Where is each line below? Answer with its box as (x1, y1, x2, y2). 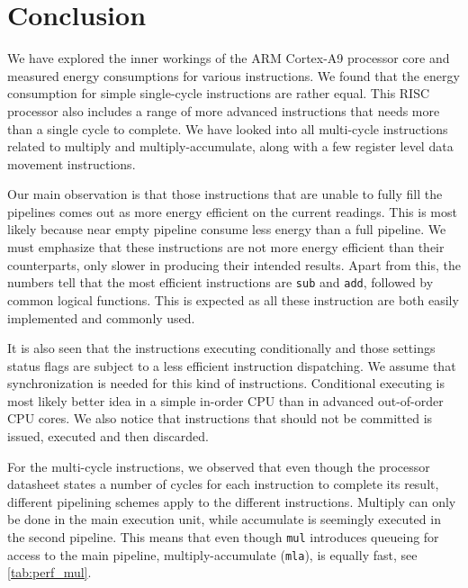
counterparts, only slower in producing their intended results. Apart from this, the (7, 255, 461, 274)
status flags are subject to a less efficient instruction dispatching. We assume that (7, 356, 456, 375)
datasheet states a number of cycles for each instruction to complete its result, (7, 475, 439, 493)
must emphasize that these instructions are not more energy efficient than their (7, 238, 445, 257)
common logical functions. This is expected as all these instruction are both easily (7, 290, 459, 309)
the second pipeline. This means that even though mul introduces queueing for (7, 528, 439, 547)
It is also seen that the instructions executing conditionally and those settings (7, 339, 436, 357)
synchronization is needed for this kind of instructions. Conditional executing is (7, 374, 445, 393)
